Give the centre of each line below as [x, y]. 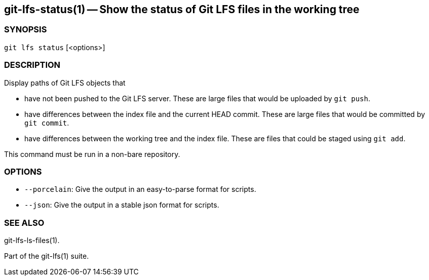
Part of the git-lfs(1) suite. [47, 256]
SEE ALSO [24, 223]
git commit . [47, 123]
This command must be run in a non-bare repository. [92, 154]
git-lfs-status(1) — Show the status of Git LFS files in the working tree [182, 9]
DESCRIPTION [32, 65]
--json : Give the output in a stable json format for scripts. [122, 205]
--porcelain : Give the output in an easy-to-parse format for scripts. [140, 189]
